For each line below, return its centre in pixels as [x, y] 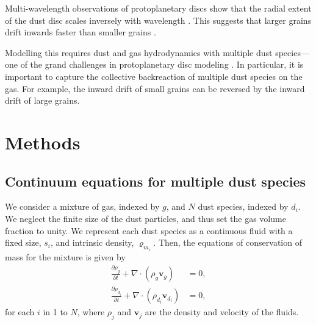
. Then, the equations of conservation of [228, 242]
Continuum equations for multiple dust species [156, 181]
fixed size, [23, 242]
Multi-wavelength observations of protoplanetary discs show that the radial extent [158, 8]
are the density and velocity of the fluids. [222, 312]
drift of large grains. [42, 100]
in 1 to [55, 312]
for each [20, 312]
